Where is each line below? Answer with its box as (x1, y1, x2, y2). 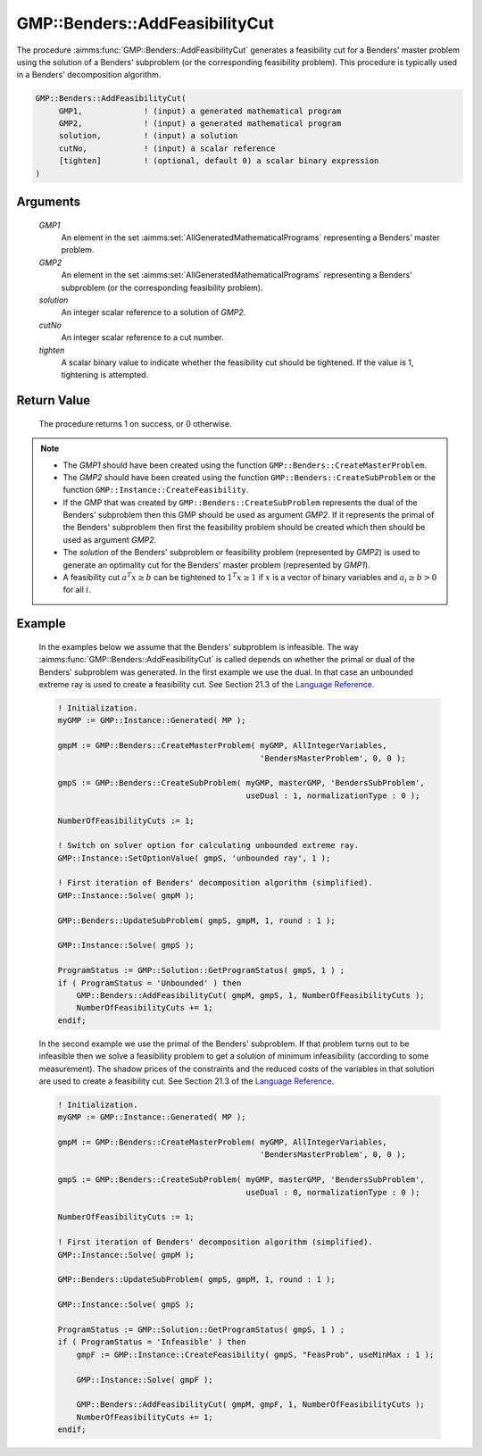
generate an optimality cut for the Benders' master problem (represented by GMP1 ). (62, 559, 370, 570)
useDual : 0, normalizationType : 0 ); (245, 1187, 420, 1197)
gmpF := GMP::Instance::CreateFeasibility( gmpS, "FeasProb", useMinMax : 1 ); (76, 1349, 435, 1360)
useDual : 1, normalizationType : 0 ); (245, 790, 420, 801)
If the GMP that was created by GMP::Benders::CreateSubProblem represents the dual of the (62, 496, 419, 508)
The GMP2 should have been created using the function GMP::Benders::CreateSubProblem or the (62, 471, 436, 482)
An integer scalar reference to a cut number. (61, 332, 224, 343)
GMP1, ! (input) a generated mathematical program (58, 105, 342, 116)
